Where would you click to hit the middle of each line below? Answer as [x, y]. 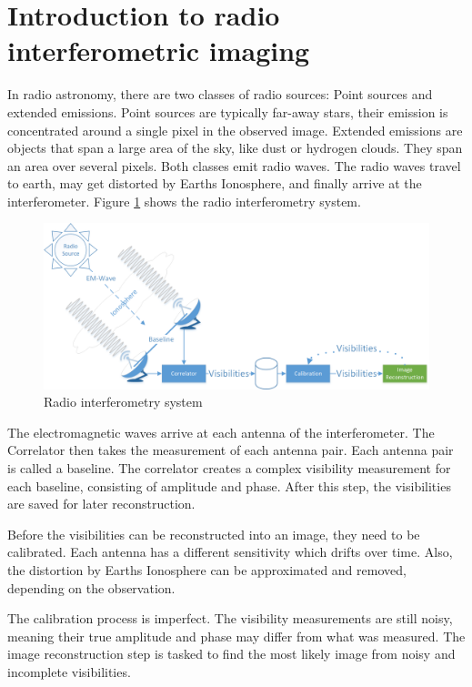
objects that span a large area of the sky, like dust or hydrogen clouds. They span [235, 148]
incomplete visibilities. [69, 671]
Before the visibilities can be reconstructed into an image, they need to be [214, 534]
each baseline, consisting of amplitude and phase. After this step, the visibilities [229, 485]
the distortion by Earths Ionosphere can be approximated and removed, [207, 570]
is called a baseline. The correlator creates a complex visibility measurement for [229, 468]
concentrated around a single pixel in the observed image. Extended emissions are [235, 130]
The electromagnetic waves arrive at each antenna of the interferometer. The [221, 432]
